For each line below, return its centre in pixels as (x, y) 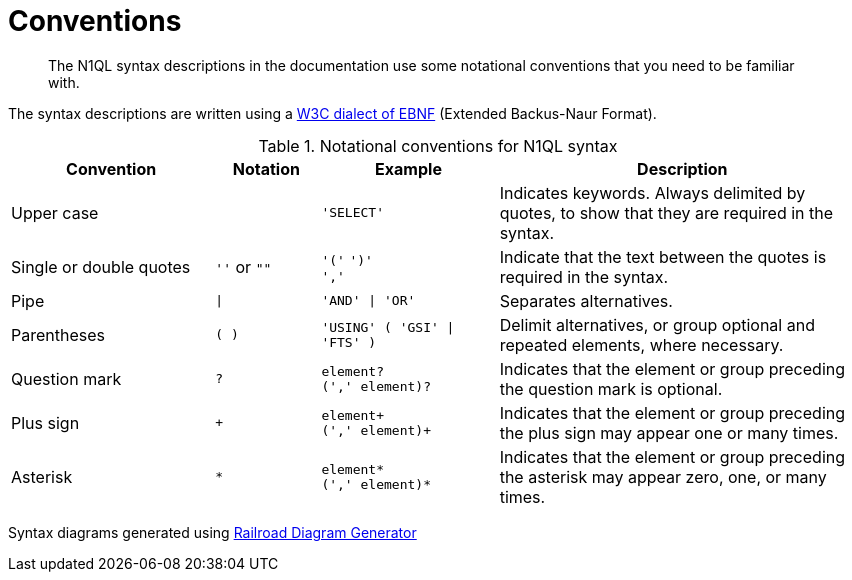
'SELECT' (353, 213)
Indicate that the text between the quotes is (663, 256)
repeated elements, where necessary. (641, 344)
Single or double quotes (101, 266)
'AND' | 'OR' (368, 301)
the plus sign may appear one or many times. (669, 432)
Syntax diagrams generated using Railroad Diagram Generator (212, 532)
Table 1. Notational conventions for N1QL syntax (438, 145)
